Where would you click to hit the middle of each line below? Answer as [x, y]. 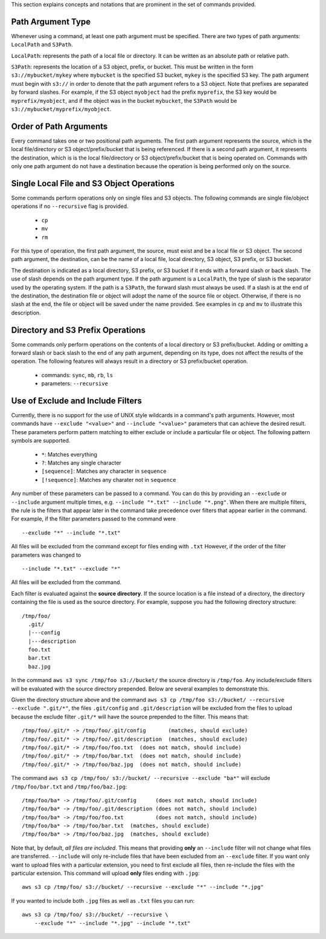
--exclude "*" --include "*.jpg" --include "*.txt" [112, 923]
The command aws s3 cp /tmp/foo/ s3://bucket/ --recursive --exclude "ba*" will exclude [141, 778]
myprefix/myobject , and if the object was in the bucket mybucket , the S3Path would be [124, 100]
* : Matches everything [69, 454]
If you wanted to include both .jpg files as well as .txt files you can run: [103, 900]
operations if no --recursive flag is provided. [70, 206]
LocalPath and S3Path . [42, 45]
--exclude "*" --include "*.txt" [71, 533]
